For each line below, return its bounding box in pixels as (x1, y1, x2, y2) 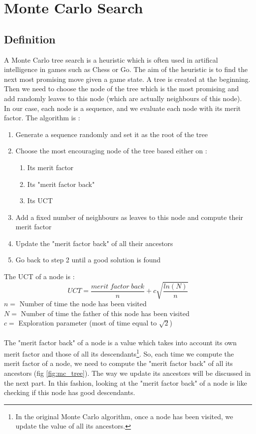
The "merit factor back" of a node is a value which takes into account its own (4, 337, 237, 347)
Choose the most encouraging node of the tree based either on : (15, 145, 207, 156)
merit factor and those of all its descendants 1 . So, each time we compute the (4, 347, 234, 359)
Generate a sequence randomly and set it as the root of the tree (15, 129, 208, 139)
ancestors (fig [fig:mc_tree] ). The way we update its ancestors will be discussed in (4, 368, 251, 378)
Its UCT (27, 195, 53, 206)
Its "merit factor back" (27, 179, 95, 189)
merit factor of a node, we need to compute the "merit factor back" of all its (4, 358, 233, 368)
